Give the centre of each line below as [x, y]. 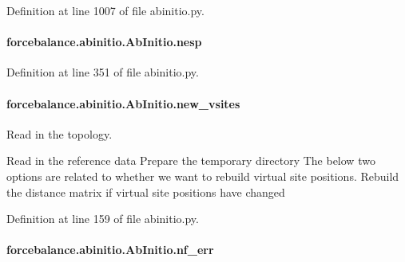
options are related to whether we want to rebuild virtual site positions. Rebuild [203, 176]
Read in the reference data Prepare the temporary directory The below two [191, 160]
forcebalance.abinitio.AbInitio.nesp [104, 42]
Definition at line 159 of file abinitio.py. [103, 219]
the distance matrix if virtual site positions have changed [146, 192]
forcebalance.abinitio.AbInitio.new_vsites [123, 103]
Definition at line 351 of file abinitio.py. [103, 72]
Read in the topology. [60, 133]
